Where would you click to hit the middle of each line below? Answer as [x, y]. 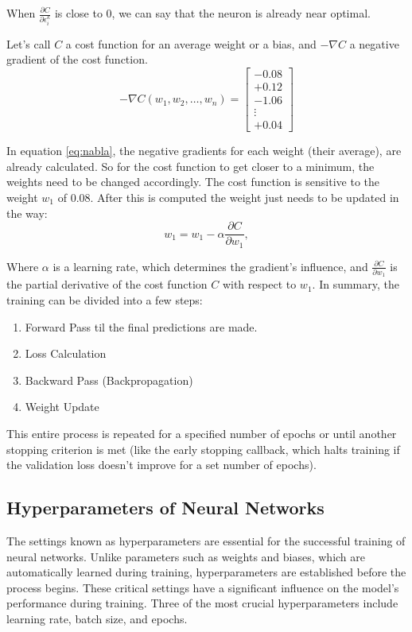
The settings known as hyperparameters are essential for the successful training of [206, 540]
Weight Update [62, 407]
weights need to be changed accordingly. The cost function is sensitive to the [193, 182]
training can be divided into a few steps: [105, 300]
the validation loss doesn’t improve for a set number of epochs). [161, 465]
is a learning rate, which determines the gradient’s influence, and [210, 266]
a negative [374, 43]
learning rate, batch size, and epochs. [97, 618]
